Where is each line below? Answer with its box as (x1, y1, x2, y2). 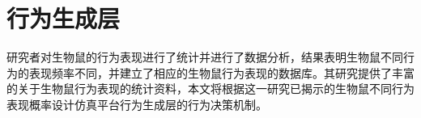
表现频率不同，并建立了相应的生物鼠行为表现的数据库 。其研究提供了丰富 (28, 64, 415, 81)
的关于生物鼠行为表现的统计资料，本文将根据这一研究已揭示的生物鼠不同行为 (6, 80, 415, 97)
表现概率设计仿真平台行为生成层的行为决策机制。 (6, 95, 267, 112)
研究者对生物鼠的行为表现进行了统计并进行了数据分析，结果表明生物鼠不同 (6, 48, 403, 65)
